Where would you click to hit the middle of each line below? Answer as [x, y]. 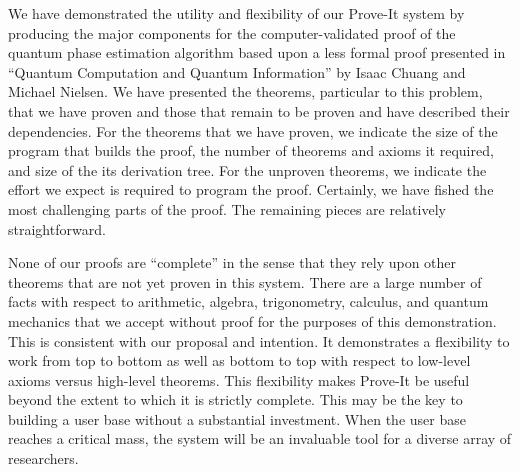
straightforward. [57, 228]
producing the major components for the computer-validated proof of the [232, 32]
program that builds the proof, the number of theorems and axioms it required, [251, 150]
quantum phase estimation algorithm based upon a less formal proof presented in [257, 52]
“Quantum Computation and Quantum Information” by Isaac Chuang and [237, 71]
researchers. [43, 458]
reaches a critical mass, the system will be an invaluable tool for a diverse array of [260, 438]
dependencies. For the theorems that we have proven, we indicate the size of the [253, 130]
